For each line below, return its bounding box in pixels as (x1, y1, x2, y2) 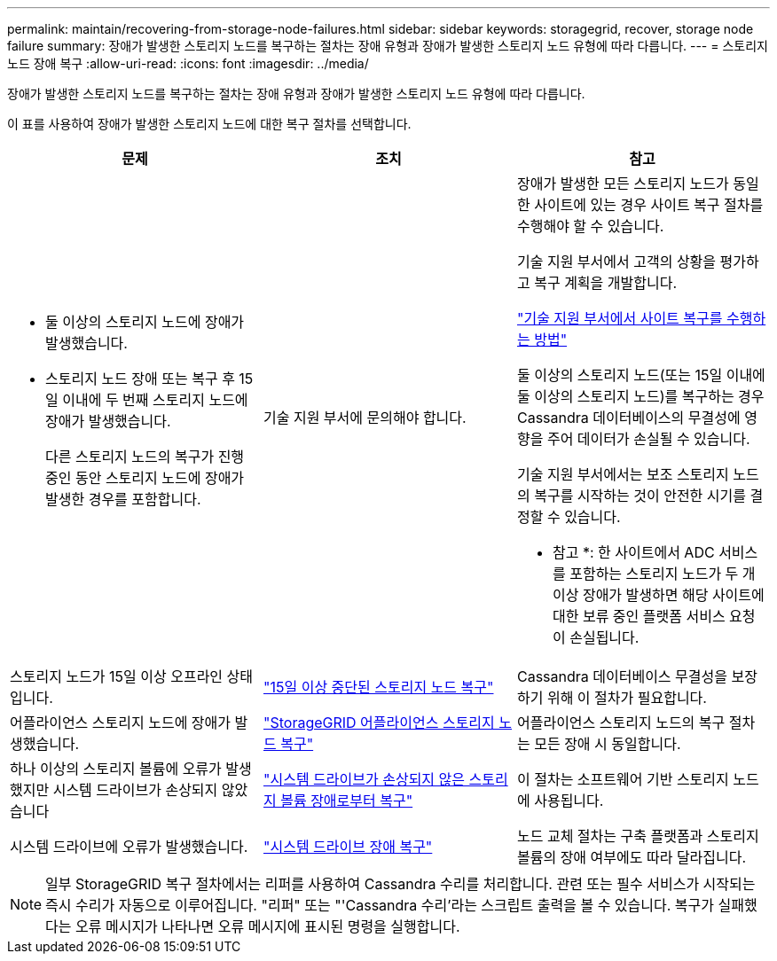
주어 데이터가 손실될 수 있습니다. (546, 430, 750, 448)
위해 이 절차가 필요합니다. (546, 689, 707, 707)
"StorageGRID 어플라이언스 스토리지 (263, 714, 495, 731)
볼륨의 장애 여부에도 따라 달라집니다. (516, 848, 747, 866)
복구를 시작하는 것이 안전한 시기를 (534, 487, 746, 504)
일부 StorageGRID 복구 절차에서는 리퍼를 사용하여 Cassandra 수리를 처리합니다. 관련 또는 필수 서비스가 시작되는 (45, 875, 756, 893)
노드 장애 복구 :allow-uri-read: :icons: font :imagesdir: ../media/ (7, 56, 369, 71)
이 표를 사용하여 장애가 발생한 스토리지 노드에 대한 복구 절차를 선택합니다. (7, 116, 412, 131)
